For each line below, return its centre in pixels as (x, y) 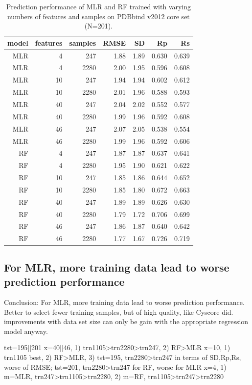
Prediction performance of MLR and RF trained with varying (99, 6)
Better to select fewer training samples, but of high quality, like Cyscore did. (119, 312)
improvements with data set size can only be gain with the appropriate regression (126, 321)
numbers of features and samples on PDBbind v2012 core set (98, 16)
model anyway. (26, 331)
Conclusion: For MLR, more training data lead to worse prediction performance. (124, 302)
